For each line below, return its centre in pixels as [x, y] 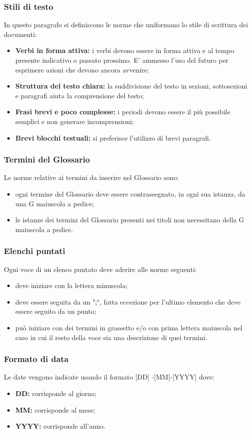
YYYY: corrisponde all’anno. [60, 426]
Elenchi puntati [35, 251]
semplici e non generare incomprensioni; [75, 121]
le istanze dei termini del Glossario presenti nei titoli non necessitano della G [130, 220]
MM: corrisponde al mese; [55, 409]
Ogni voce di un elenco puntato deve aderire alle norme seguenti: [101, 269]
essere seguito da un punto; [56, 311]
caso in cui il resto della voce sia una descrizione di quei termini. [111, 337]
